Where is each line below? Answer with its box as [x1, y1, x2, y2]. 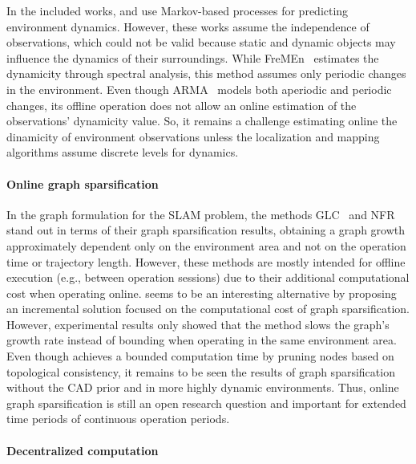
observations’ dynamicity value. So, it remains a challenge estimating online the [6, 112, 398, 129]
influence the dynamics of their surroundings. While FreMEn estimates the [6, 49, 379, 66]
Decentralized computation [6, 442, 159, 458]
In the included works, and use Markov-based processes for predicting [6, 2, 349, 18]
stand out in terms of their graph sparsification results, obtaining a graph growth [6, 222, 406, 238]
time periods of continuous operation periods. [6, 410, 230, 427]
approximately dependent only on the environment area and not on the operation [6, 237, 406, 254]
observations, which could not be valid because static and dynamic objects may [6, 34, 396, 51]
